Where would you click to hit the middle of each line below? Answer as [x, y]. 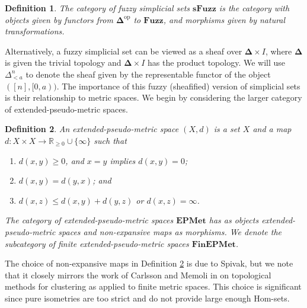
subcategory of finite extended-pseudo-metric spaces [97, 243]
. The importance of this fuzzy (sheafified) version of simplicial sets [178, 86]
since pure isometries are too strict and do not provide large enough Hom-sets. [147, 298]
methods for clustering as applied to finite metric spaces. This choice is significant [153, 286]
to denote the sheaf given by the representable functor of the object [148, 74]
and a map [272, 129]
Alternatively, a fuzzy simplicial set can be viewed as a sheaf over [124, 51]
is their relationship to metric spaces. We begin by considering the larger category [153, 97]
